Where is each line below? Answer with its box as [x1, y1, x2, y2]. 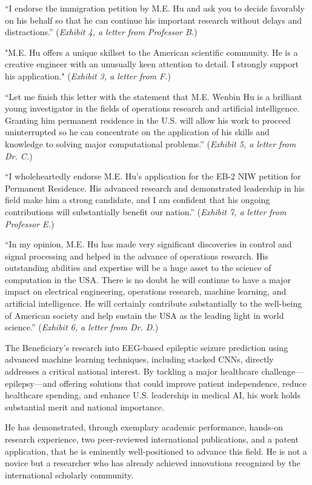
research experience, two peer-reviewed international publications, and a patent [5, 433, 299, 445]
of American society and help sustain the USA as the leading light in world [5, 309, 284, 321]
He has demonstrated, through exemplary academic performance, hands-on [5, 421, 283, 433]
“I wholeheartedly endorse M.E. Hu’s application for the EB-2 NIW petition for [5, 170, 301, 182]
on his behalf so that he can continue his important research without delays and [5, 13, 302, 26]
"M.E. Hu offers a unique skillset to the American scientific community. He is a [5, 45, 298, 58]
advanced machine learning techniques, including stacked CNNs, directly [5, 353, 274, 366]
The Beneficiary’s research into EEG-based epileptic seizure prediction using [5, 341, 288, 353]
